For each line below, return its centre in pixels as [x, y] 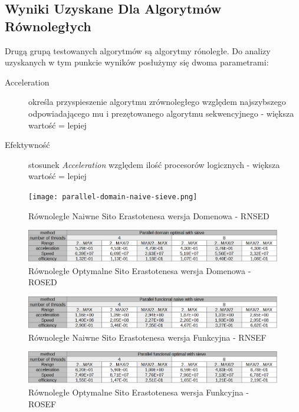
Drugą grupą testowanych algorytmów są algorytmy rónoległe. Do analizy [138, 50]
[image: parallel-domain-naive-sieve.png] [113, 197]
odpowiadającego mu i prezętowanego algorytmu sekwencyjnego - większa [161, 113]
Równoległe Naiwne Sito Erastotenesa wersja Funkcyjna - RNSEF [147, 337]
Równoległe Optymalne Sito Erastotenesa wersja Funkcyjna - [139, 392]
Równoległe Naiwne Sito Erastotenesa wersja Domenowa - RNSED [149, 215]
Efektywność [27, 145]
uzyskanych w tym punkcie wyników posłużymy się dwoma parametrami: [137, 62]
